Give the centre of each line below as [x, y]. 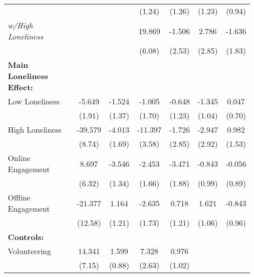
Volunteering [30, 251]
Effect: [21, 87]
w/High [21, 25]
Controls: [26, 237]
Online [19, 158]
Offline [19, 197]
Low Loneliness [34, 101]
